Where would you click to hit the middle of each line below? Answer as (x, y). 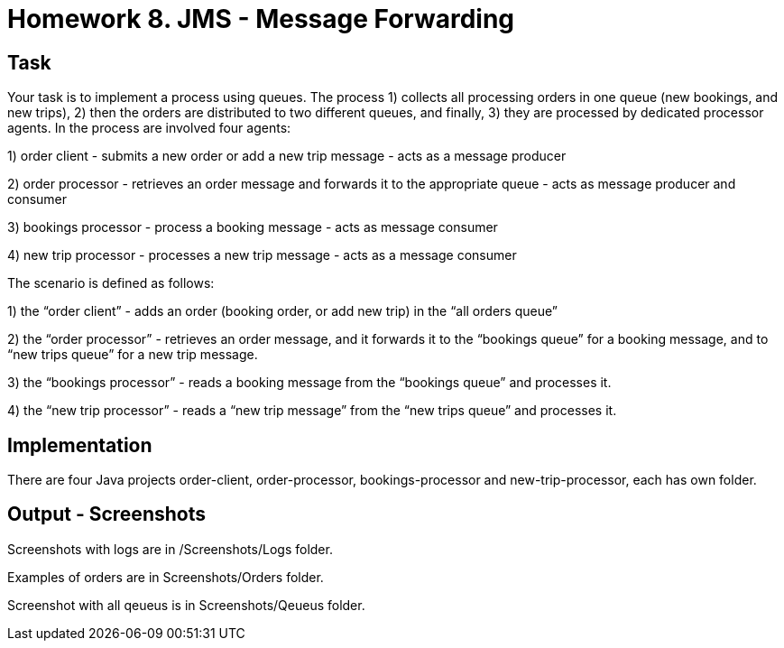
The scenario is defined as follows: (111, 283)
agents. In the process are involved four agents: (149, 128)
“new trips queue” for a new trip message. (133, 355)
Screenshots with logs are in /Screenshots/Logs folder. (170, 549)
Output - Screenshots (106, 514)
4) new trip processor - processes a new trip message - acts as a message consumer (262, 255)
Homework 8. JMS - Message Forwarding (261, 19)
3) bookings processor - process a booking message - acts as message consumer (253, 227)
